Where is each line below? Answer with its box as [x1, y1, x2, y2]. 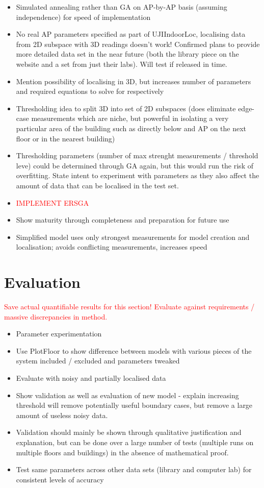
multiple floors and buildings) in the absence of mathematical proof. [16, 447, 229, 457]
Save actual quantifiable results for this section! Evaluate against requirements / [4, 301, 255, 311]
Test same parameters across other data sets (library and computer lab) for [16, 464, 252, 475]
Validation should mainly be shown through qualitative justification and [16, 427, 242, 437]
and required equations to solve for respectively [16, 86, 164, 96]
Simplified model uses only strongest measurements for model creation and [16, 231, 250, 242]
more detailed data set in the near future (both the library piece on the [16, 48, 239, 59]
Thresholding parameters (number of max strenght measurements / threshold [16, 150, 258, 161]
